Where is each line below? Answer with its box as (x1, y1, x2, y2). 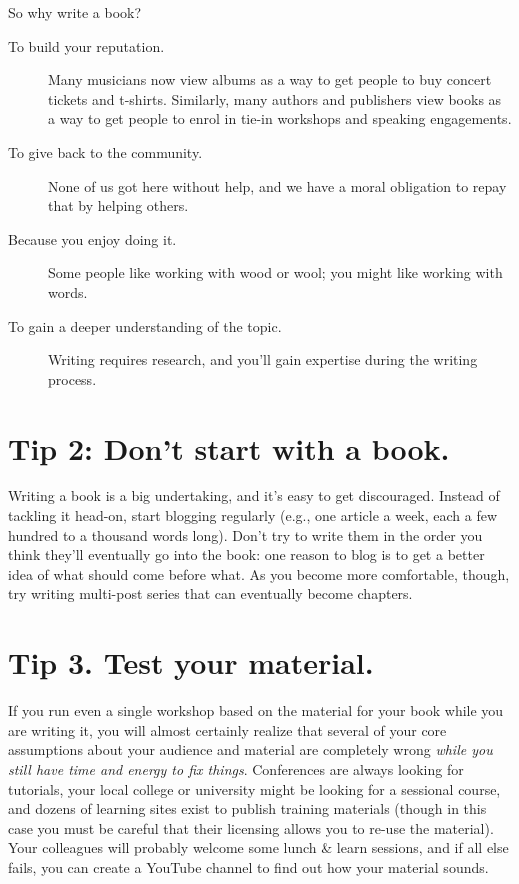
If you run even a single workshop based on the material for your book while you (8, 700, 504, 721)
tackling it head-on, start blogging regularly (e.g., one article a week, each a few (8, 505, 498, 526)
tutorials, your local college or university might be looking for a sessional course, (8, 778, 501, 799)
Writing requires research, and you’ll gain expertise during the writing (48, 349, 478, 370)
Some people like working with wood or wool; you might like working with (48, 262, 503, 283)
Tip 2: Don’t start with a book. (8, 427, 450, 468)
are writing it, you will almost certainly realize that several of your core (8, 719, 447, 740)
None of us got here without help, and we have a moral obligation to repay (48, 175, 507, 196)
